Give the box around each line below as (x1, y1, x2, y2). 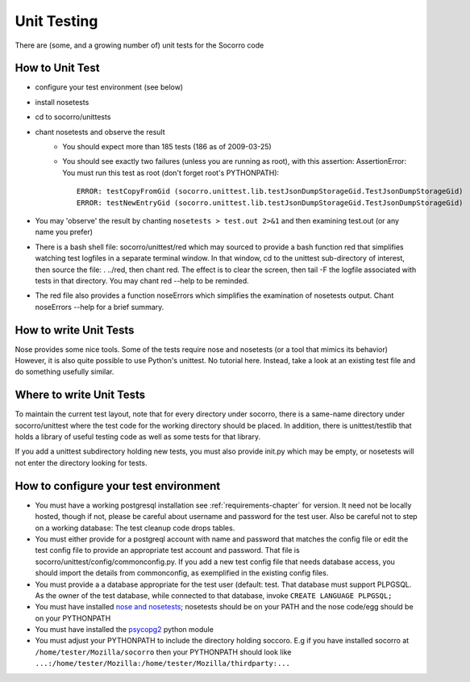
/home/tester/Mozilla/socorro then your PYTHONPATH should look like (35, 646, 292, 657)
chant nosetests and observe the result (35, 127, 165, 136)
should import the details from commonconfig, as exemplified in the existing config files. (35, 568, 329, 578)
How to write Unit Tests (15, 323, 135, 337)
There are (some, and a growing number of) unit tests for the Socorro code (15, 40, 264, 50)
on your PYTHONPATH (35, 613, 111, 623)
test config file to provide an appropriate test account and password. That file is (35, 546, 300, 555)
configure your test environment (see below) (35, 82, 184, 92)
